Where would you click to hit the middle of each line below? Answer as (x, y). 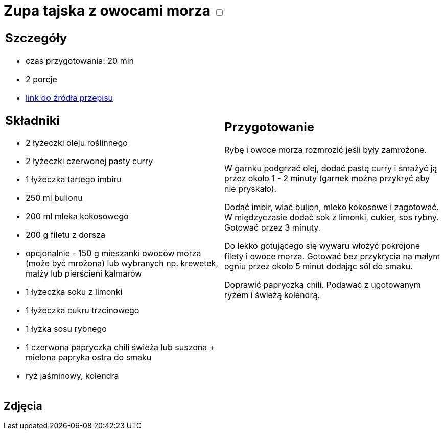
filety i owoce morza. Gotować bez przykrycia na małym (332, 256)
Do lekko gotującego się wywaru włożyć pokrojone (322, 246)
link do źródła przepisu (69, 97)
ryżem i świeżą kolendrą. (272, 295)
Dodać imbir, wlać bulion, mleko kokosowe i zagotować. (332, 207)
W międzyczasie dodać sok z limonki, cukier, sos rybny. (332, 218)
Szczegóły (36, 38)
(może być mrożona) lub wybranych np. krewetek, (122, 264)
